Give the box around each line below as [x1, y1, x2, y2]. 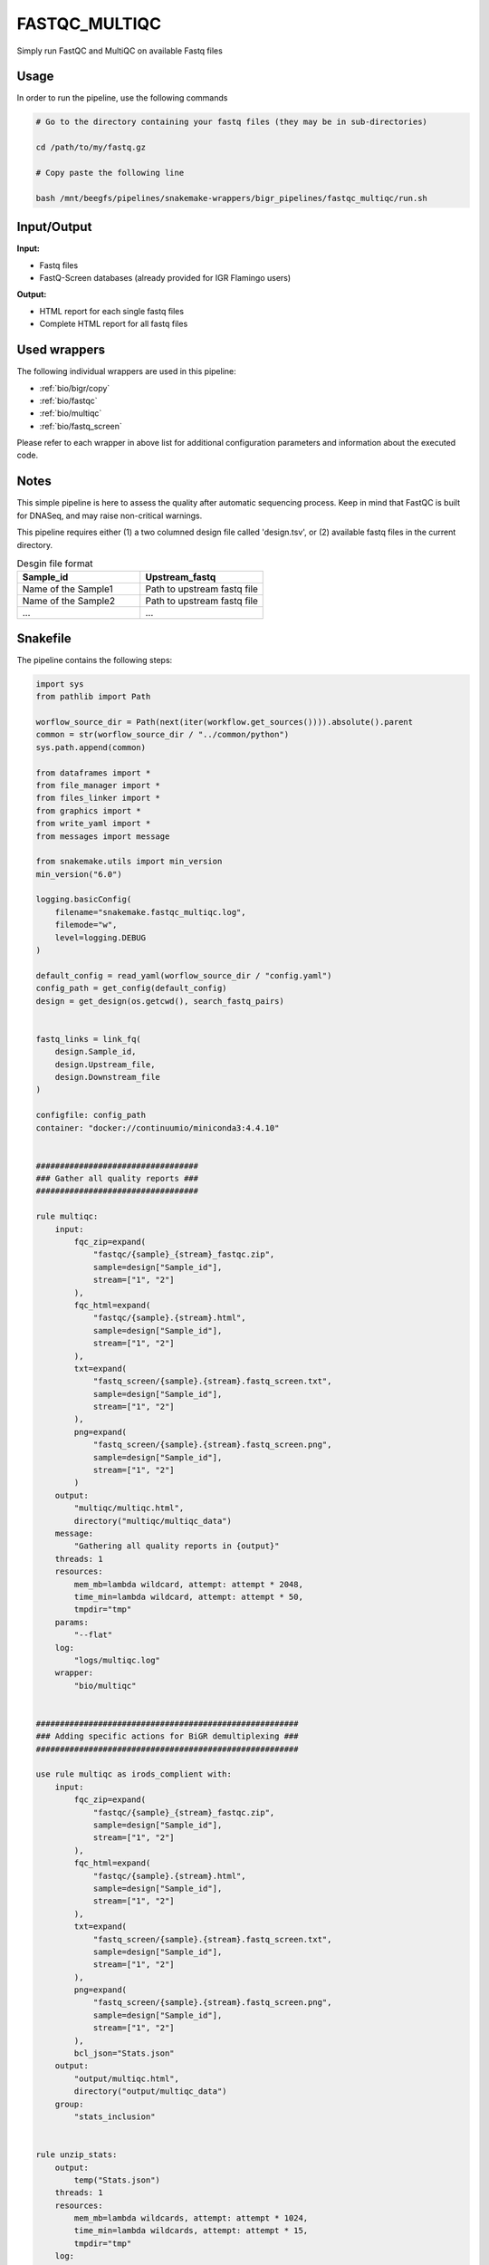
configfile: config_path [35, 1110, 147, 1121]
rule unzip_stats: [35, 2150, 118, 2160]
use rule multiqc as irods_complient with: [35, 1769, 233, 1779]
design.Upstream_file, [54, 1059, 156, 1069]
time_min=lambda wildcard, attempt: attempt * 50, [73, 1591, 303, 1602]
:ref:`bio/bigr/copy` [39, 382, 110, 393]
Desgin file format [16, 557, 94, 570]
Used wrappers [16, 342, 106, 358]
